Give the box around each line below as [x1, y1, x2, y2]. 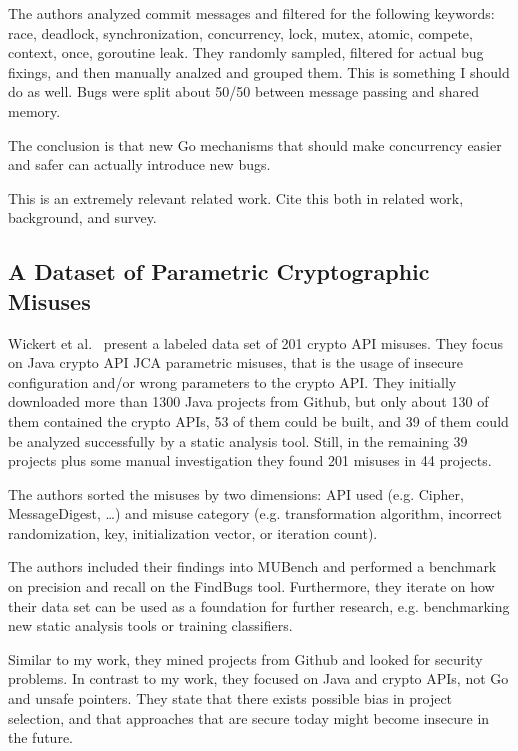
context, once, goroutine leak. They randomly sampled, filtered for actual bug [8, 42, 484, 63]
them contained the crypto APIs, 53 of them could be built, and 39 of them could [8, 410, 509, 431]
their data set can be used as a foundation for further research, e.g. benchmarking [8, 595, 510, 616]
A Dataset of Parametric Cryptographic [8, 256, 430, 287]
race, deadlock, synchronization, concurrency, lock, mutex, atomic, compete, [8, 22, 473, 43]
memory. [8, 100, 61, 121]
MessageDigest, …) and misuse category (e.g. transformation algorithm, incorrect [8, 503, 503, 524]
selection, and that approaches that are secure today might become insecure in [8, 707, 490, 728]
